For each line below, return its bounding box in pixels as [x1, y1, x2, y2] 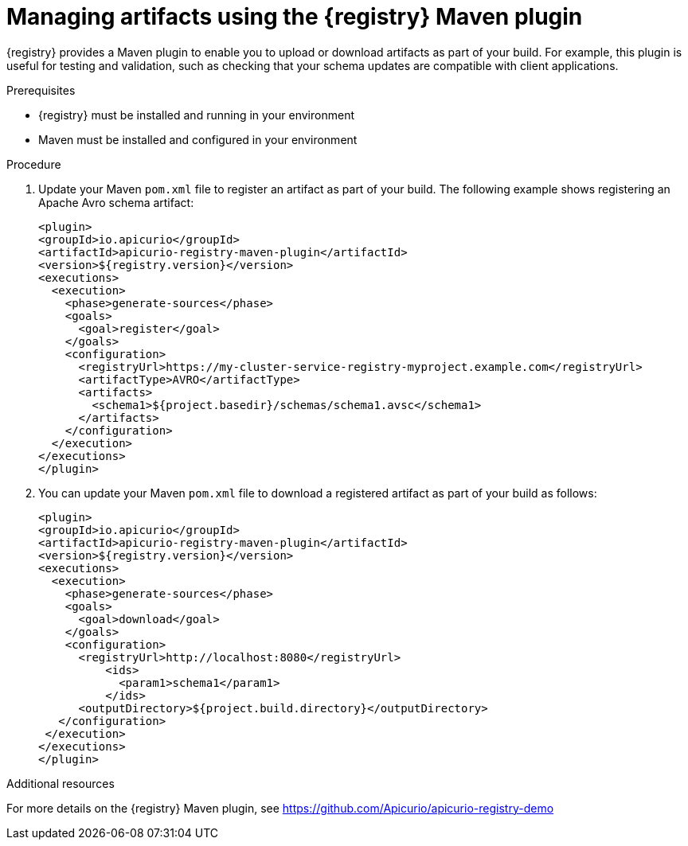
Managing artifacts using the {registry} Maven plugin [6, 3, 583, 30]
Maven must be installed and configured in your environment [38, 132, 358, 146]
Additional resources [6, 776, 115, 790]
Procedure [6, 157, 61, 171]
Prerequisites [6, 83, 76, 97]
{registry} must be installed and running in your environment [38, 107, 354, 122]
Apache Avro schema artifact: [38, 195, 194, 209]
